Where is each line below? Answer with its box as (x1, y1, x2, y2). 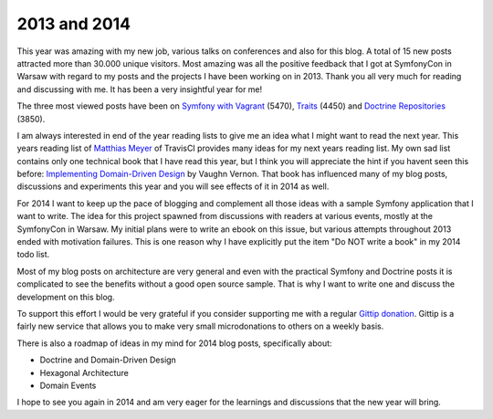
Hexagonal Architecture (39, 367, 130, 378)
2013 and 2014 (16, 14, 131, 34)
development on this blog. (16, 291, 115, 302)
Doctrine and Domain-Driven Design (39, 354, 177, 365)
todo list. (16, 249, 50, 260)
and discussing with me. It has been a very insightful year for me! (16, 83, 263, 95)
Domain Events (39, 380, 97, 391)
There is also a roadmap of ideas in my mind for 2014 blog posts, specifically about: (16, 338, 332, 349)
